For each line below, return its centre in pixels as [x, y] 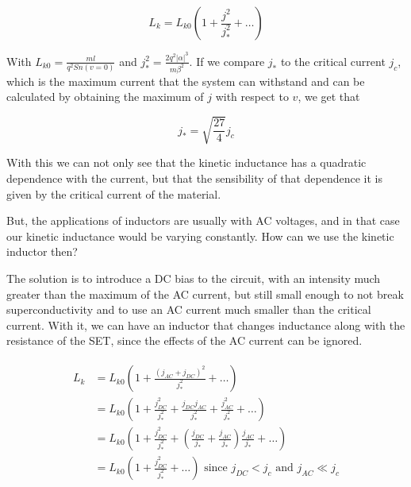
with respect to [252, 97]
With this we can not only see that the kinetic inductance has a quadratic [186, 162]
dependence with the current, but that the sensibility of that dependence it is [194, 178]
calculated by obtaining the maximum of [105, 97]
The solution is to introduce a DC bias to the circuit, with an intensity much [194, 278]
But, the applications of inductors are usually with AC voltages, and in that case [203, 220]
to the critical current [333, 61]
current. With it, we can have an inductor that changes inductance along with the [206, 325]
